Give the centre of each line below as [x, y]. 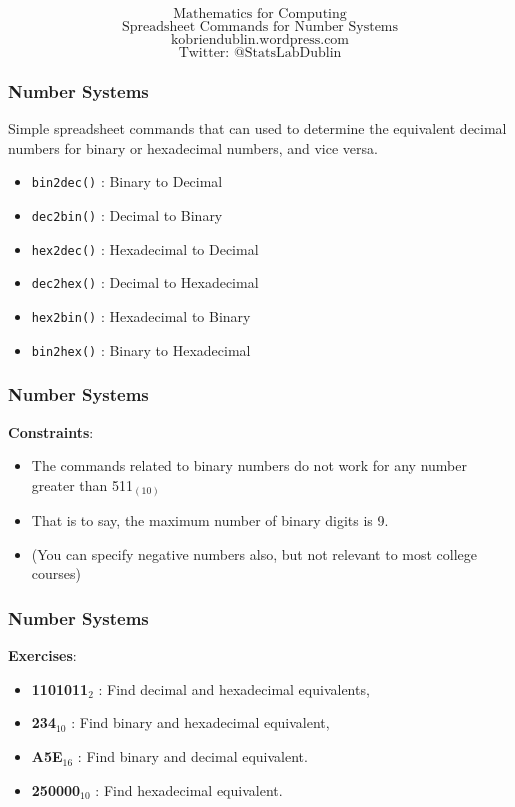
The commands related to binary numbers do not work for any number [249, 465]
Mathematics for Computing [260, 14]
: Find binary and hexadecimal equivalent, [200, 722]
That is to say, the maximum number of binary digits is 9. [210, 520]
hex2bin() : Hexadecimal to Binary [141, 316]
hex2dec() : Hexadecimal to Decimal [145, 248]
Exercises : [42, 655]
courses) [56, 573]
